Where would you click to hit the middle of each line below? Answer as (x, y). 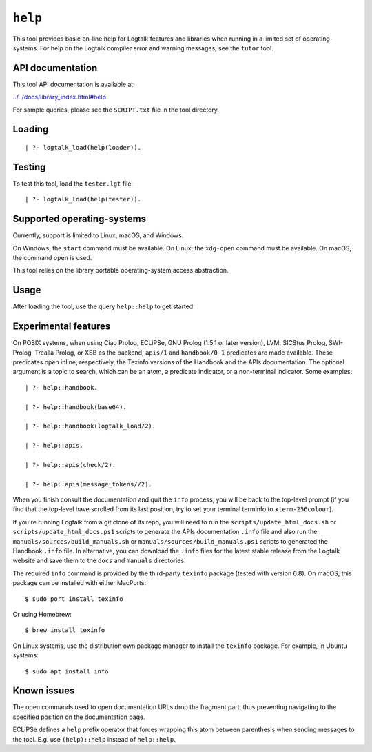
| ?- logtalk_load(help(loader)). (83, 148)
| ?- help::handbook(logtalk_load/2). (91, 426)
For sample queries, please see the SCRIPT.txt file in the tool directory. (116, 110)
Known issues (44, 691)
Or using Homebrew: (42, 614)
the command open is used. (52, 258)
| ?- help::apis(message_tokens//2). (89, 484)
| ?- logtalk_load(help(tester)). (83, 199)
